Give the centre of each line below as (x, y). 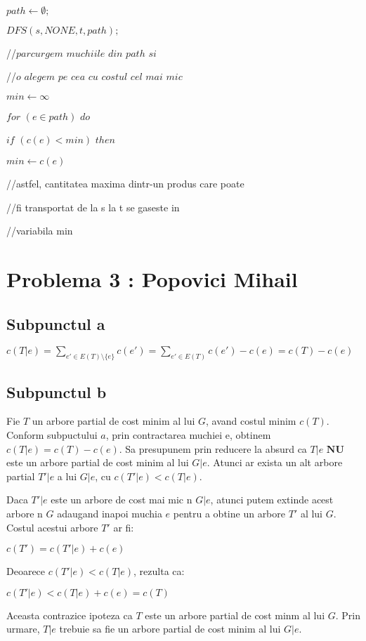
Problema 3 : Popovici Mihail (152, 278)
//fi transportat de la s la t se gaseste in (93, 207)
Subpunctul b (57, 391)
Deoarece (26, 571)
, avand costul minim (251, 421)
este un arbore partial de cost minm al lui (235, 615)
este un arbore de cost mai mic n (122, 500)
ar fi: (124, 527)
